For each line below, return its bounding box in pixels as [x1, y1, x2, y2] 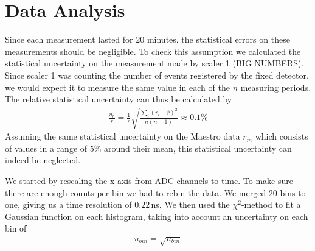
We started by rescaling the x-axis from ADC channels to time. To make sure [5, 174, 293, 187]
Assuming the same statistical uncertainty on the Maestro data [5, 130, 240, 143]
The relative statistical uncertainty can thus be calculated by [5, 93, 232, 105]
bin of [5, 222, 27, 235]
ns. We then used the [151, 198, 230, 211]
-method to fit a [241, 198, 301, 211]
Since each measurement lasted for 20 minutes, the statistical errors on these [5, 33, 290, 46]
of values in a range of [5, 141, 88, 154]
